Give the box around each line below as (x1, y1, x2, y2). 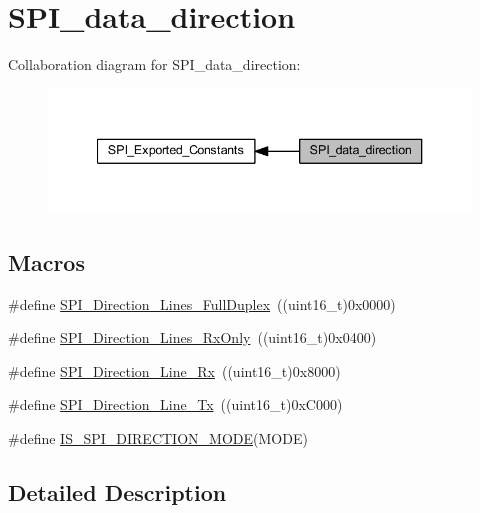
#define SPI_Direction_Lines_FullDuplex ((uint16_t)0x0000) (8, 293, 396, 314)
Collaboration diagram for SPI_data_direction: (8, 54, 301, 75)
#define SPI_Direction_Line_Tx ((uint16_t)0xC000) (8, 394, 343, 415)
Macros (8, 246, 85, 277)
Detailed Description (8, 476, 227, 507)
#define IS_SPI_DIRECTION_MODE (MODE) (8, 427, 308, 448)
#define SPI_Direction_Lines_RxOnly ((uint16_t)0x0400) (8, 327, 377, 348)
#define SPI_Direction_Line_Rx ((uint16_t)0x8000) (8, 360, 341, 381)
